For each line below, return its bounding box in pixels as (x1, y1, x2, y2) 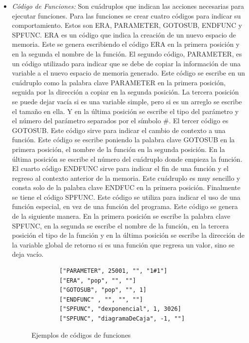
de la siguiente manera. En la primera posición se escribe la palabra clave (12, 211, 231, 221)
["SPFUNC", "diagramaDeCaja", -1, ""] (59, 315, 185, 322)
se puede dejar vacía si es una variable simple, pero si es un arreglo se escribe (12, 96, 242, 106)
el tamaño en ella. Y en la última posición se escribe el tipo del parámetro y (12, 106, 239, 116)
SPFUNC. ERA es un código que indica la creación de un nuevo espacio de (12, 29, 236, 39)
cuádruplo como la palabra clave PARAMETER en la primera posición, (12, 77, 226, 87)
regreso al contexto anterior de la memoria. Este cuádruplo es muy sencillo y (12, 172, 240, 183)
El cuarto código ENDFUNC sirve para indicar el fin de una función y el (12, 163, 229, 173)
